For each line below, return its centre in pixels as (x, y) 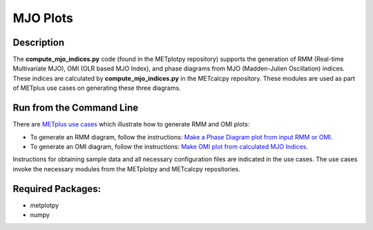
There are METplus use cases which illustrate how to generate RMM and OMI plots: (131, 124)
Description (39, 42)
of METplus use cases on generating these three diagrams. (97, 88)
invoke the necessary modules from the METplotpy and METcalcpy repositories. (127, 169)
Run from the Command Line (75, 108)
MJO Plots (43, 18)
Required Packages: (57, 189)
